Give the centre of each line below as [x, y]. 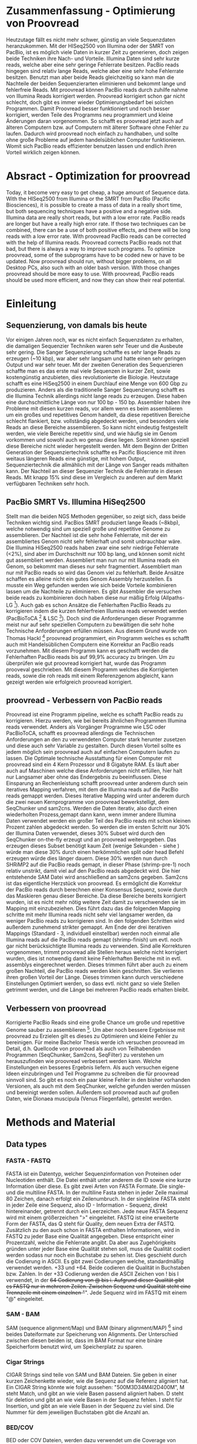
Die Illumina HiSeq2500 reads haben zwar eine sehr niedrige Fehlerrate [92, 547]
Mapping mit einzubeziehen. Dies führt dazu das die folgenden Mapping [93, 909]
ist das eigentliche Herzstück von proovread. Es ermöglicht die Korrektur [94, 883]
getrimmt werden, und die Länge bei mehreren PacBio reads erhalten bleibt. [98, 990]
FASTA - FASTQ [28, 1161]
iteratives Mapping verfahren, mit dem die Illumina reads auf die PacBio [92, 790]
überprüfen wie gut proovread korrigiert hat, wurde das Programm [86, 663]
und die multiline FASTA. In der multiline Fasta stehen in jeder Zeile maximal [97, 1192]
